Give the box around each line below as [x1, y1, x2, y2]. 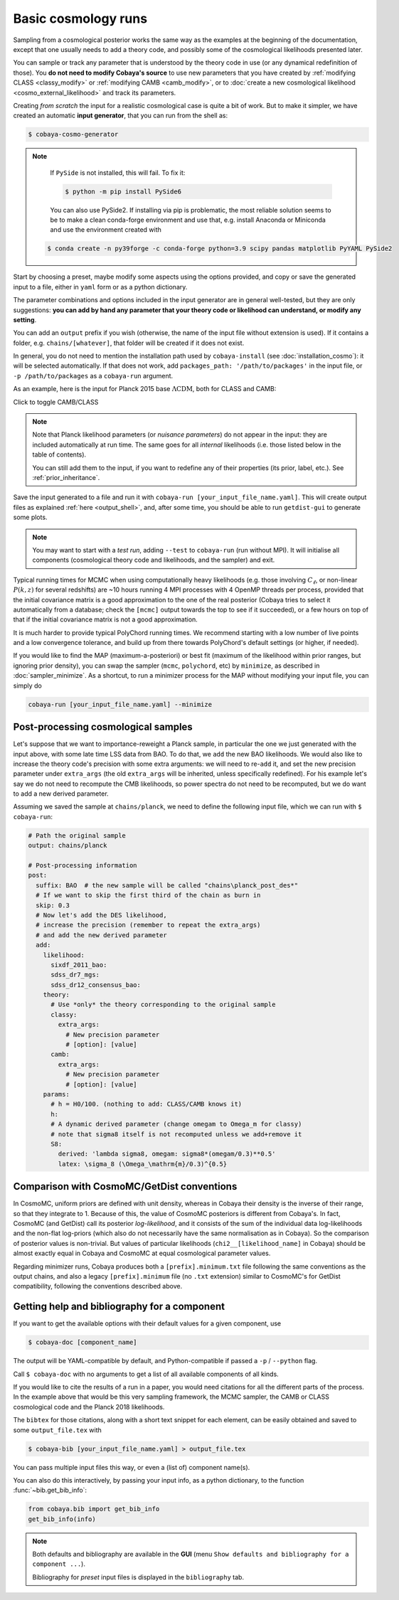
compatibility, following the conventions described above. [13, 1282, 183, 1291]
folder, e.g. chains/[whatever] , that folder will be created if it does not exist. [13, 338, 245, 347]
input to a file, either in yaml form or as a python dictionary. [13, 282, 188, 291]
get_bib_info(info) [28, 1515, 96, 1523]
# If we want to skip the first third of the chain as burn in [36, 891, 261, 900]
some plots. [13, 513, 48, 522]
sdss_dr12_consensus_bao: [50, 981, 142, 988]
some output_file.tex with [13, 1426, 102, 1434]
